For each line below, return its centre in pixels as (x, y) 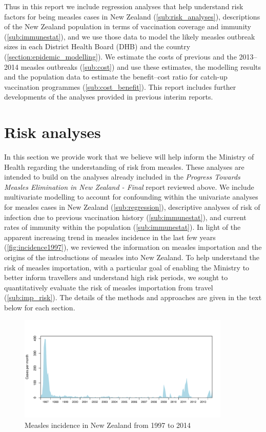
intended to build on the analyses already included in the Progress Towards (122, 177)
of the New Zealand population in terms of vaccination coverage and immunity (128, 26)
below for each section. (40, 307)
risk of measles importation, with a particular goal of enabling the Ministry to (127, 267)
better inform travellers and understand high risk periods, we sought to (116, 277)
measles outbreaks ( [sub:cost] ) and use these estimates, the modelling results (141, 66)
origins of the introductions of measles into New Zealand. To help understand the (132, 257)
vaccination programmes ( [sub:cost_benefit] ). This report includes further (120, 86)
